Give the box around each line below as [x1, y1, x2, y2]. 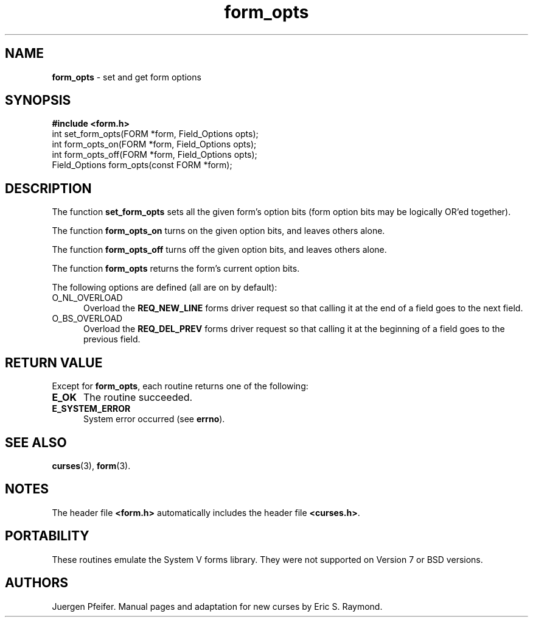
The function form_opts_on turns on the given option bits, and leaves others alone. [52, 225, 385, 236]
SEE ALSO [5, 434, 67, 450]
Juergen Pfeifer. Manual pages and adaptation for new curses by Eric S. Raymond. [52, 601, 383, 612]
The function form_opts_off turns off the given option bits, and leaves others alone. [52, 244, 387, 255]
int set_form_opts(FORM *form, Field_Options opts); [52, 129, 259, 140]
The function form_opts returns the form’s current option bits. [52, 263, 300, 274]
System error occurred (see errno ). [83, 414, 225, 425]
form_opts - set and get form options [52, 71, 201, 82]
